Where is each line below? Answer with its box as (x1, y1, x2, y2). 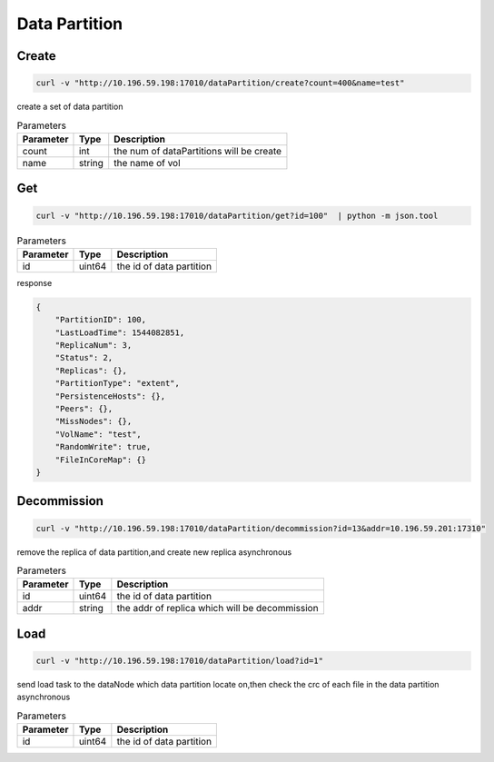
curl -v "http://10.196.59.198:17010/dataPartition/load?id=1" (35, 655, 324, 666)
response (16, 277, 53, 288)
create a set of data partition (16, 101, 123, 113)
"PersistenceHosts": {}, (54, 391, 166, 401)
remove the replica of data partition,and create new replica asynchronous (16, 546, 292, 558)
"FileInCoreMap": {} (54, 454, 147, 465)
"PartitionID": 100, (54, 314, 147, 325)
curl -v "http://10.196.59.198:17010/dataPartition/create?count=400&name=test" (35, 78, 405, 88)
